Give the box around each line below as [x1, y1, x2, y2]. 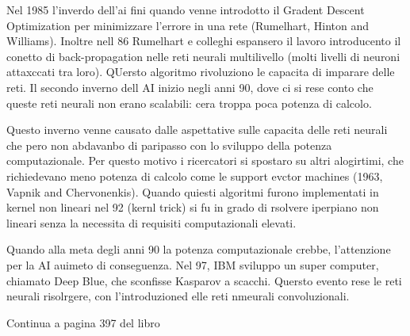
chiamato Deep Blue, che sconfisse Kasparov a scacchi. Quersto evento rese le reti [6, 272, 402, 288]
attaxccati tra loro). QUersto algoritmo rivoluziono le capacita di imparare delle [6, 63, 395, 80]
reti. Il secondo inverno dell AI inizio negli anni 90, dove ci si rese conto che [6, 78, 374, 95]
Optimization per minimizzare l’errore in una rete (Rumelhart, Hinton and [6, 17, 370, 33]
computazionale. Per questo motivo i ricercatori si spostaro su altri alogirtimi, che [6, 152, 404, 169]
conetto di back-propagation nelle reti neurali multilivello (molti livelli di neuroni [6, 48, 400, 64]
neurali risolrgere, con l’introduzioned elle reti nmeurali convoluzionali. [6, 288, 350, 304]
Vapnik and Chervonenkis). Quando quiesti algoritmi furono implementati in [6, 183, 379, 200]
